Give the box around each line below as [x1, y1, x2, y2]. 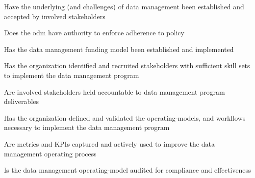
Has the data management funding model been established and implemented [4, 44, 234, 54]
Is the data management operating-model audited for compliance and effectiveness [4, 165, 251, 175]
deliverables [4, 96, 39, 106]
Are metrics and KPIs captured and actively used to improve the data [4, 138, 215, 149]
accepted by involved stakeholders [4, 11, 105, 21]
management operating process [4, 148, 97, 158]
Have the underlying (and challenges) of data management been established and [4, 1, 244, 11]
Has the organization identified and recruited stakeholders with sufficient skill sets [4, 60, 250, 71]
